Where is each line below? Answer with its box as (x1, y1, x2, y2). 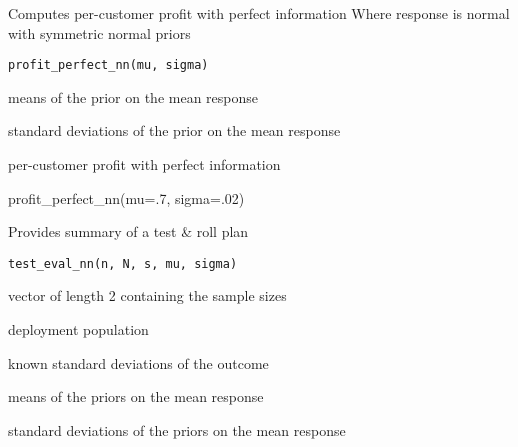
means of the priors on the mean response (8, 386, 264, 407)
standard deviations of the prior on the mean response (8, 120, 341, 141)
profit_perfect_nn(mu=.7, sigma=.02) (8, 187, 245, 208)
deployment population (8, 319, 149, 340)
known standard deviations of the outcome (8, 352, 269, 373)
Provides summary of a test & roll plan (8, 221, 249, 242)
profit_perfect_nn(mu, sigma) (8, 58, 209, 73)
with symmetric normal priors (8, 22, 191, 43)
